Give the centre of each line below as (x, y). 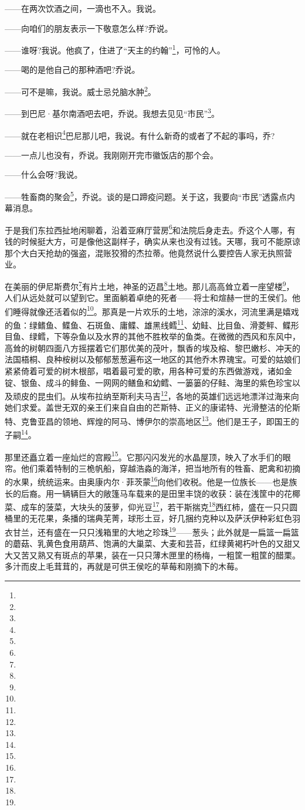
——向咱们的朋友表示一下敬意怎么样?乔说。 (89, 28)
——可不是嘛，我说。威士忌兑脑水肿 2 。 (80, 91)
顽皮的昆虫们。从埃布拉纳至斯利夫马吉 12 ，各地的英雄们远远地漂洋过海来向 (156, 395)
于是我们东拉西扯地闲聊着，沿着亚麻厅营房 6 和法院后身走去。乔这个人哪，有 (150, 229)
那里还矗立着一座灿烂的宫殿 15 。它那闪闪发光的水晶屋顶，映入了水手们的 (144, 456)
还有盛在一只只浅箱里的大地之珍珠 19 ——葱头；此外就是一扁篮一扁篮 (168, 531)
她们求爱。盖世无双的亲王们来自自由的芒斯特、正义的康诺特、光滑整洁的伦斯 (152, 407)
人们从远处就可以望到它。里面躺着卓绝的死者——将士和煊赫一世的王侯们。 (148, 298)
